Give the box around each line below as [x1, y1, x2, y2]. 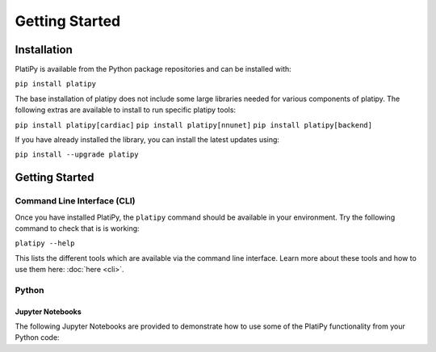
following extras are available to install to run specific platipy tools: [15, 105, 237, 115]
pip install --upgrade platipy [15, 150, 139, 159]
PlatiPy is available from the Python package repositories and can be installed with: [15, 65, 292, 74]
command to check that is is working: [15, 223, 140, 233]
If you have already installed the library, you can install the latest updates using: [15, 135, 280, 145]
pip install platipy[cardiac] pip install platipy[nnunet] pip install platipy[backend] [15, 120, 373, 129]
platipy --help [15, 239, 76, 248]
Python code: [15, 333, 60, 342]
